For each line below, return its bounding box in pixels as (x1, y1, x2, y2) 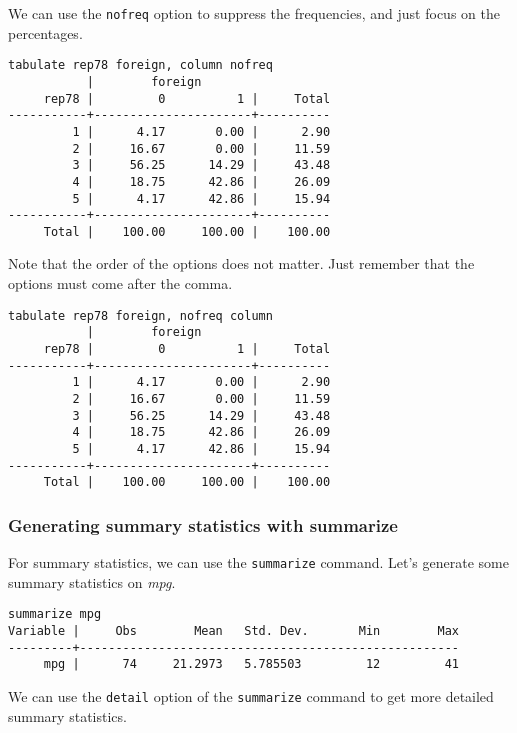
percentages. (8, 22, 83, 43)
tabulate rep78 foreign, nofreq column (8, 308, 273, 323)
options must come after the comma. (8, 273, 233, 294)
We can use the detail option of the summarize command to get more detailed (8, 685, 494, 706)
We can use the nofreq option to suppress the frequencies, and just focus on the (8, 3, 500, 23)
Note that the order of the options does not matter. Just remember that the (8, 253, 475, 274)
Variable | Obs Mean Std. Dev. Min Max (8, 624, 460, 638)
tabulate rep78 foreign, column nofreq (8, 58, 273, 73)
